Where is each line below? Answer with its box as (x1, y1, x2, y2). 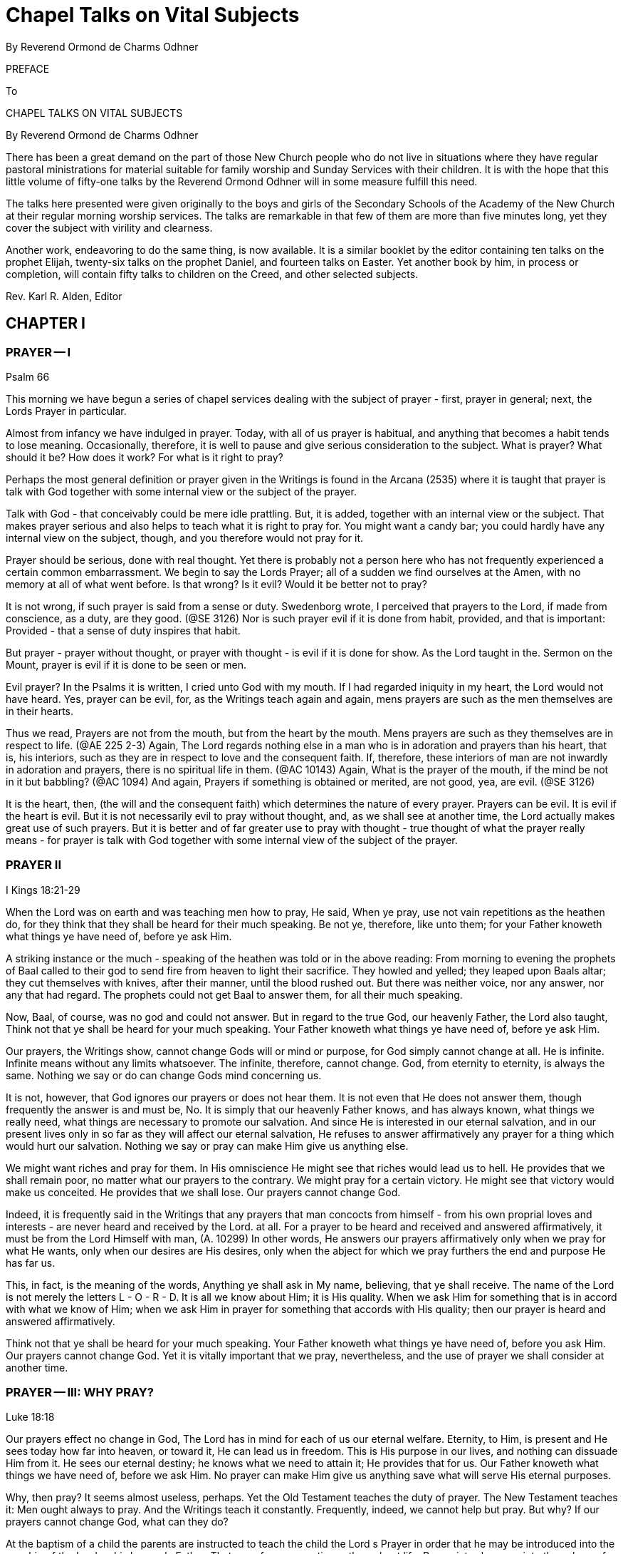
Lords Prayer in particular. (6, 404, 127, 417)
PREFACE (6, 62, 50, 75)
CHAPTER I (6, 314, 85, 333)
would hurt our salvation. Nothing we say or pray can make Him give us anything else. (6, 1139, 409, 1152)
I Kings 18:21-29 (6, 883, 80, 896)
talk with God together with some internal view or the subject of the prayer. (6, 485, 357, 498)
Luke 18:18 (6, 1411, 55, 1424)
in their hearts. (6, 704, 74, 717)
